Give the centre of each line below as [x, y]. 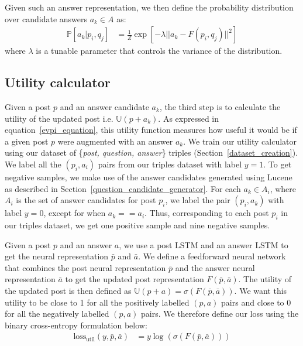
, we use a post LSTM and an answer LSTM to [204, 244]
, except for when [75, 213]
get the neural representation [57, 256]
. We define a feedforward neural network [212, 256]
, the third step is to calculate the [220, 107]
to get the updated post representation [135, 279]
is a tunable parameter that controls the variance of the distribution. [159, 51]
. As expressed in [189, 118]
